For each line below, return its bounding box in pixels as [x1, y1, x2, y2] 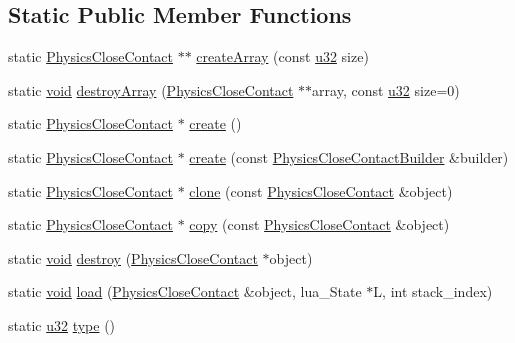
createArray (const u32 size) [196, 46, 369, 67]
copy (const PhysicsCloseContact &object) [189, 214, 450, 235]
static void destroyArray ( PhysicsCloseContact [8, 79, 294, 100]
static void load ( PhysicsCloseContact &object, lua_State [8, 281, 362, 302]
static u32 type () [8, 314, 116, 335]
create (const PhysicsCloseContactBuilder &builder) [189, 146, 509, 167]
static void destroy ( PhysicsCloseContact [8, 247, 258, 268]
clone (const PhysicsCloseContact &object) [189, 180, 453, 201]
